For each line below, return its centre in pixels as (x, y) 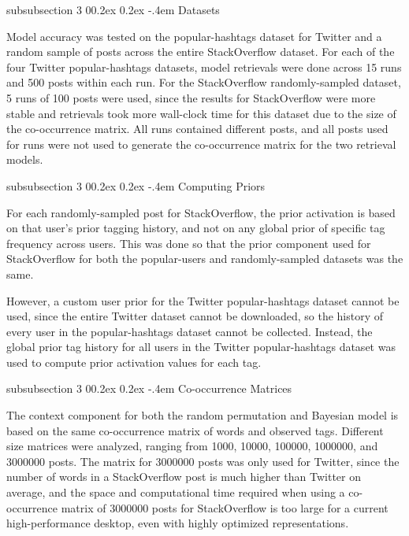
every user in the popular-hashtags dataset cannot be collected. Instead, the (190, 331)
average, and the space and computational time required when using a (176, 492)
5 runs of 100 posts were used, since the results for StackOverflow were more (191, 97)
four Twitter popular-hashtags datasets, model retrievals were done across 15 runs (204, 67)
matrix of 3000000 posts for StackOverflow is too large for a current (225, 507)
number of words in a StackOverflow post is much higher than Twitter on (184, 477)
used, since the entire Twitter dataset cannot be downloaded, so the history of (195, 316)
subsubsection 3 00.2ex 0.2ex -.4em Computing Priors (136, 185)
